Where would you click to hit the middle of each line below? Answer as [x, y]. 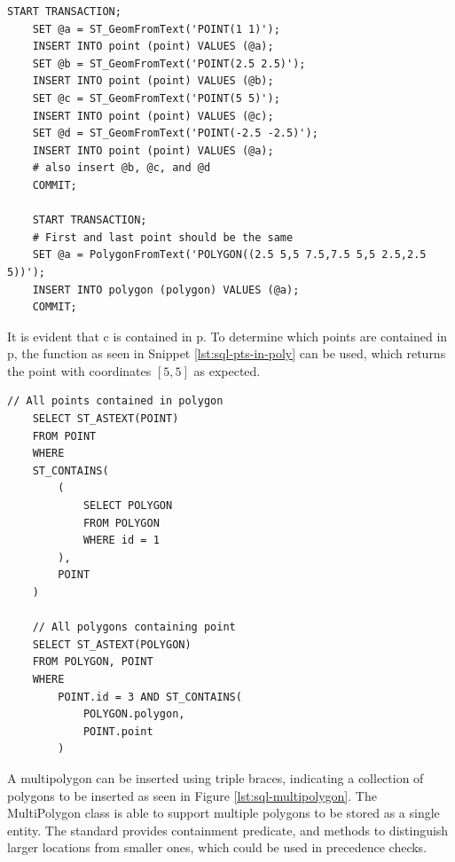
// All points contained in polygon [115, 401]
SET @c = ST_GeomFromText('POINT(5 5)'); [156, 98]
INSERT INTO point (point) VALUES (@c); [153, 116]
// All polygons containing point [134, 627]
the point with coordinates [79, 370]
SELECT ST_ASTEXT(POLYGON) [112, 644]
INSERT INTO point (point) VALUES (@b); [153, 81]
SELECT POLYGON [128, 506]
